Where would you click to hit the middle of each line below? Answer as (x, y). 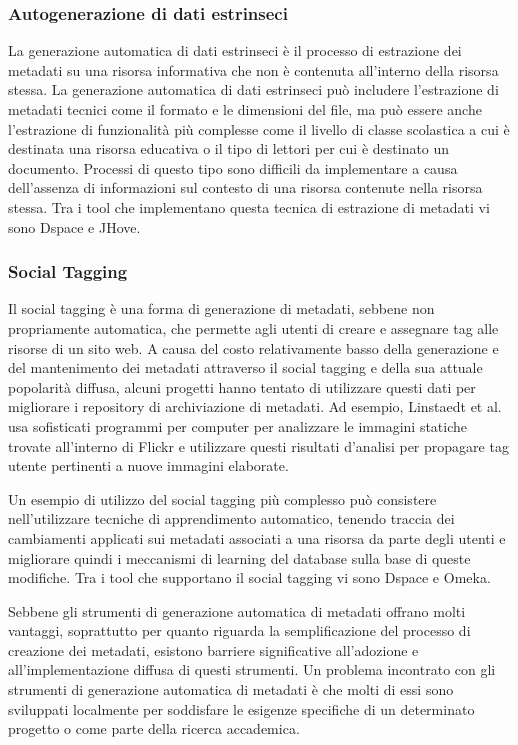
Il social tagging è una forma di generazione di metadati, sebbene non (221, 308)
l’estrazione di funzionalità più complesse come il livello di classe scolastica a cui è (259, 128)
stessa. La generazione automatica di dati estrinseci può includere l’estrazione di (253, 89)
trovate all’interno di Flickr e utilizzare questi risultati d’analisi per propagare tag (258, 445)
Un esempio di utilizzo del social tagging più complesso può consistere (222, 498)
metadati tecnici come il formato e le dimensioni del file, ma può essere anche (245, 109)
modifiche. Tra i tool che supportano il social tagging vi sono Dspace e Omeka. (249, 577)
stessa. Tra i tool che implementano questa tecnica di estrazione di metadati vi (249, 206)
